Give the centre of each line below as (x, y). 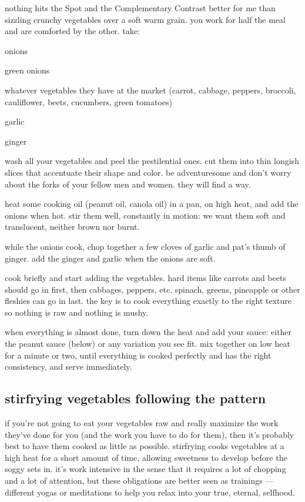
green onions (27, 70)
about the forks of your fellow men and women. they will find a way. (128, 184)
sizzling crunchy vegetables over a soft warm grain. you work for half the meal (145, 19)
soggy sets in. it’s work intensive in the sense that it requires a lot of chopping (145, 469)
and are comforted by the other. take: (72, 31)
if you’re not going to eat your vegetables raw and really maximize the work (142, 423)
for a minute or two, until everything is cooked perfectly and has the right (138, 355)
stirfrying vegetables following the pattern (135, 398)
